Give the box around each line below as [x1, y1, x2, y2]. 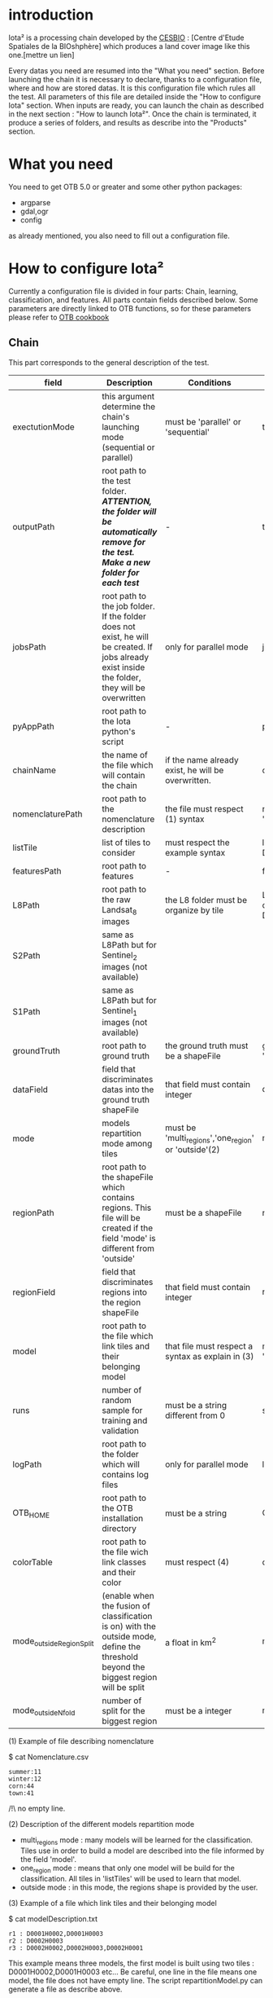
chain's [101, 411, 130, 422]
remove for [101, 536, 146, 548]
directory [101, 1523, 136, 1534]
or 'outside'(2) [165, 1143, 220, 1155]
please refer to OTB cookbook [8, 312, 110, 322]
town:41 [8, 1789, 35, 1798]
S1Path [12, 1006, 41, 1017]
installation [101, 1513, 144, 1525]
